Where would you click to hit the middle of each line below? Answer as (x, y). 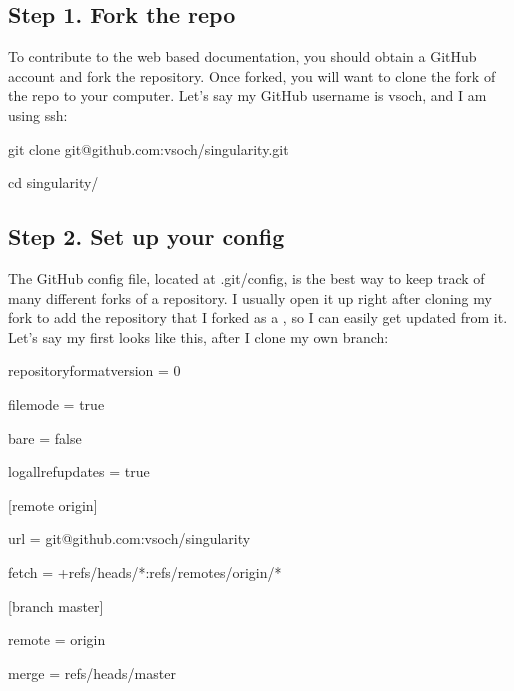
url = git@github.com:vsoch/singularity (129, 538)
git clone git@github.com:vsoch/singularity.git (148, 148)
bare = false (45, 437)
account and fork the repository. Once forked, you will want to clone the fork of (252, 75)
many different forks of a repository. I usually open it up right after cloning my (250, 297)
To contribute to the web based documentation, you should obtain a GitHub (242, 56)
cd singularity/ (53, 182)
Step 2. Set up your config (146, 236)
